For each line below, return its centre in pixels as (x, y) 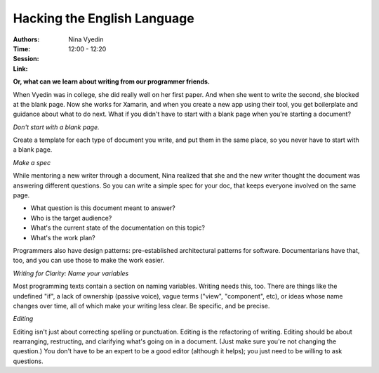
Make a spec (32, 162)
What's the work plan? (63, 237)
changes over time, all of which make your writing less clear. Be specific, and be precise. (141, 306)
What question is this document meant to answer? (103, 208)
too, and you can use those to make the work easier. (89, 261)
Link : (20, 68)
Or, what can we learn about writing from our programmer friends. (112, 81)
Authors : (26, 39)
